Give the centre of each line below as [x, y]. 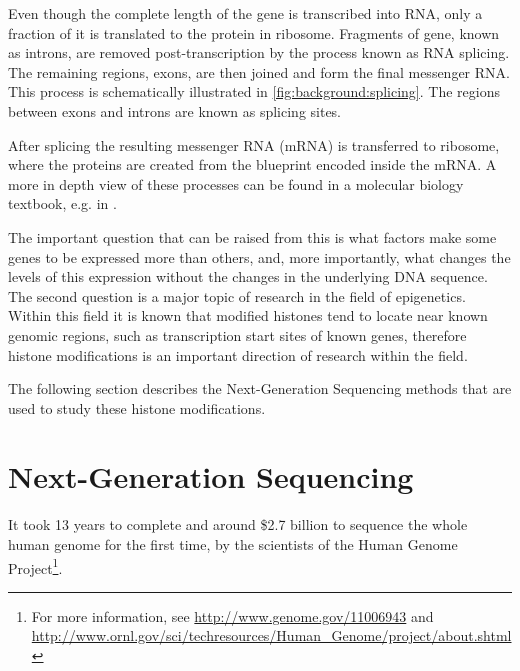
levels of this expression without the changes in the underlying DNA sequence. [248, 276]
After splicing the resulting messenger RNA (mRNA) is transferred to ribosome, [254, 144]
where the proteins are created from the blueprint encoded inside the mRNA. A [252, 164]
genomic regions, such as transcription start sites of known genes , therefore [237, 334]
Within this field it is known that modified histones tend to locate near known [248, 315]
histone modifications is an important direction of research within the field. [238, 354]
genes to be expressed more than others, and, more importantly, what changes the [259, 256]
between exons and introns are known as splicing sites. [175, 110]
